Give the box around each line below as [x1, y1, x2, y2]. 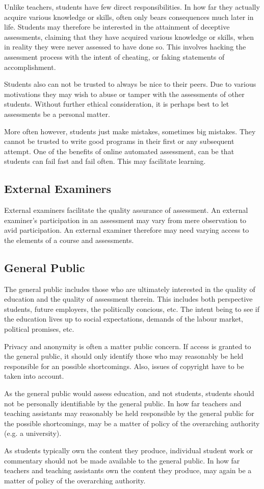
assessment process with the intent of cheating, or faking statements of [4, 51, 225, 62]
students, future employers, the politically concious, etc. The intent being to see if [4, 303, 259, 314]
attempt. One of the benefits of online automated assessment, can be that [4, 145, 234, 156]
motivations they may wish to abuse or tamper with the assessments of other [4, 88, 245, 99]
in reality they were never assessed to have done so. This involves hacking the [4, 41, 246, 52]
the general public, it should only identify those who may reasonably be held [4, 351, 244, 361]
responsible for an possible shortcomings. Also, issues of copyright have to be [4, 360, 244, 371]
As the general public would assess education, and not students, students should [4, 388, 254, 399]
